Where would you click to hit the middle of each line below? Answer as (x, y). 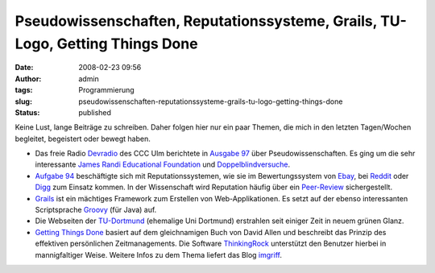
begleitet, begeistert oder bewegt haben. (83, 139)
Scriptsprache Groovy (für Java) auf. (96, 210)
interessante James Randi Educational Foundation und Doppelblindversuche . (162, 164)
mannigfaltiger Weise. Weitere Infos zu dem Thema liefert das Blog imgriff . (158, 254)
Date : (24, 68)
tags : (24, 90)
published (95, 112)
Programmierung (106, 90)
